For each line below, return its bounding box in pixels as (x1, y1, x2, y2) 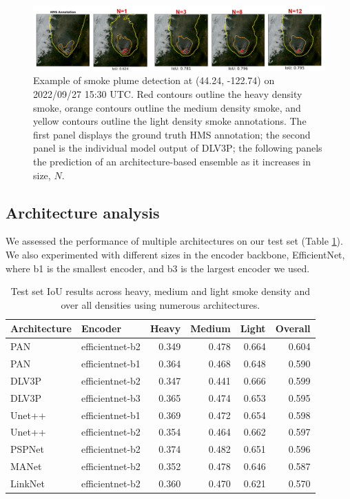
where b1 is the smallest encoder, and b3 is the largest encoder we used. (6, 261, 310, 275)
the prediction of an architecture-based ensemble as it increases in (33, 154, 311, 168)
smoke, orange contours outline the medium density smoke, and (33, 100, 301, 114)
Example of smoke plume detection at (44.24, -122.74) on (33, 73, 275, 88)
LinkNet (10, 476, 45, 490)
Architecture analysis (6, 201, 160, 223)
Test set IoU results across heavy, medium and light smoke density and (10, 284, 311, 298)
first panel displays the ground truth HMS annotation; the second (33, 127, 311, 141)
